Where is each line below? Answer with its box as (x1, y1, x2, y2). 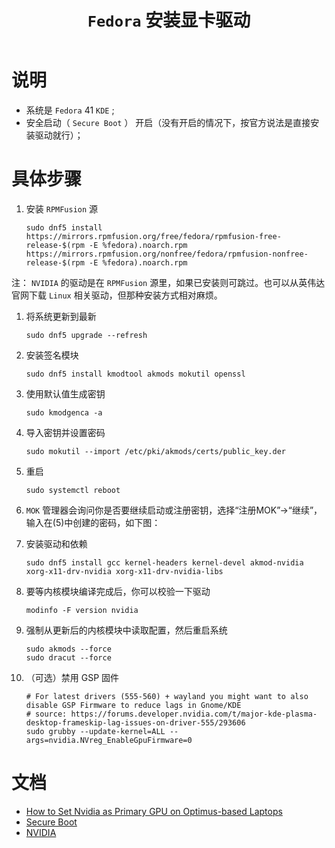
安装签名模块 (25, 349, 79, 361)
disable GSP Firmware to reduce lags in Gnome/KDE (25, 700, 242, 710)
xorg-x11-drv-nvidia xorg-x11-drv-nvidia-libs (25, 566, 224, 576)
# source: (25, 709, 68, 719)
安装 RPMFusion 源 (25, 202, 99, 215)
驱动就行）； (34, 129, 84, 141)
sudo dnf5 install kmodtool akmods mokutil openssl (25, 369, 246, 379)
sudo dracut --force (25, 652, 112, 663)
